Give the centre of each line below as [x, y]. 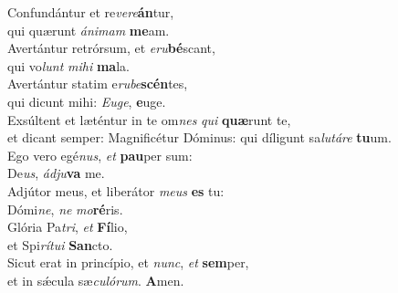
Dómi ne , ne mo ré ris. [65, 209]
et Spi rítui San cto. [60, 244]
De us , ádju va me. [56, 173]
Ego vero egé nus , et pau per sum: [100, 155]
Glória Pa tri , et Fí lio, [68, 227]
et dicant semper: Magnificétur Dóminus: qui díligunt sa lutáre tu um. [199, 137]
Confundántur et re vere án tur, [91, 12]
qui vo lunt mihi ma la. [68, 65]
